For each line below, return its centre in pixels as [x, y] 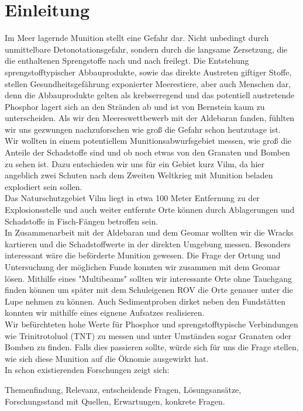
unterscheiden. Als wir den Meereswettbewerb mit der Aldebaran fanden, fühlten [150, 118]
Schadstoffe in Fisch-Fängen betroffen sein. [82, 221]
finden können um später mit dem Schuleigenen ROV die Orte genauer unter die [149, 290]
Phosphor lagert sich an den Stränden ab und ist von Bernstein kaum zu [135, 106]
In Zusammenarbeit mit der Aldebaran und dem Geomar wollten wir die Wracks [149, 232]
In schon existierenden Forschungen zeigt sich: [87, 370]
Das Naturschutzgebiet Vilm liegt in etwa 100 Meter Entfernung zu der [132, 198]
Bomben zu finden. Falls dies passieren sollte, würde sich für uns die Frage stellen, [152, 347]
